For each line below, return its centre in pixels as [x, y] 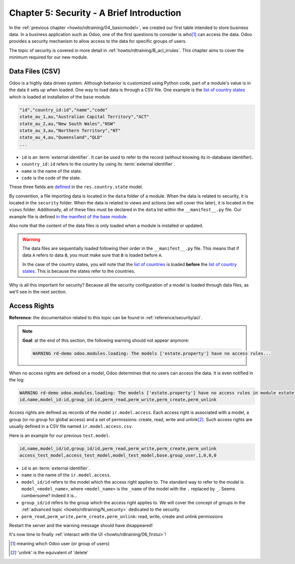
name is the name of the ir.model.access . [66, 475]
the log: [17, 380]
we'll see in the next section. [38, 292]
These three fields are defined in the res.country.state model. [76, 187]
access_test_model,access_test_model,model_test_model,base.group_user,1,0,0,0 [118, 455]
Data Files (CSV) [35, 71]
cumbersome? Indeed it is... [50, 496]
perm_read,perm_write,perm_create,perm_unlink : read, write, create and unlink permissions [122, 516]
